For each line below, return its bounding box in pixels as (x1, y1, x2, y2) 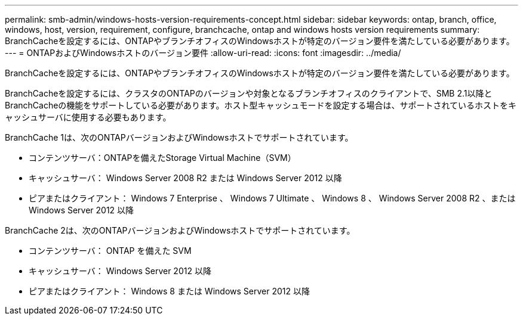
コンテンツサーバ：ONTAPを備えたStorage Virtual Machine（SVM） (29, 153, 296, 163)
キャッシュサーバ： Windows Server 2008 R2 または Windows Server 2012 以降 (29, 173, 342, 183)
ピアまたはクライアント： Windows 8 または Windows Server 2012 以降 (29, 286, 310, 296)
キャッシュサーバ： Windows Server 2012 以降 (29, 266, 211, 276)
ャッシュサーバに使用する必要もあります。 (5, 112, 171, 122)
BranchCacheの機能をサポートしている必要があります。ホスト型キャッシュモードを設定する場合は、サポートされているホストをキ (5, 100, 517, 110)
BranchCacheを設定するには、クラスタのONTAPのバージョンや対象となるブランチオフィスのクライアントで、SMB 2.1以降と (5, 88, 493, 98)
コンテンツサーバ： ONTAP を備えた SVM (29, 246, 192, 256)
